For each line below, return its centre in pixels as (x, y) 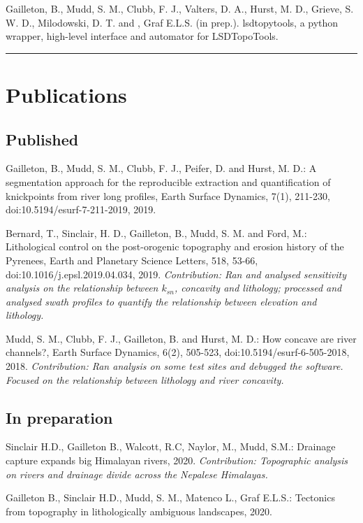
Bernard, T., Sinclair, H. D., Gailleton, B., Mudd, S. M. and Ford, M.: (156, 232)
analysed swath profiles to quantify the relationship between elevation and (161, 301)
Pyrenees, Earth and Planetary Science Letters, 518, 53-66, (132, 260)
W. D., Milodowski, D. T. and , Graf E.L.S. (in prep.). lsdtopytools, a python (172, 22)
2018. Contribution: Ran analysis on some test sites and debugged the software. (175, 366)
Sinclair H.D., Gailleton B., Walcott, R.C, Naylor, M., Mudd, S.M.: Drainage (171, 446)
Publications (66, 94)
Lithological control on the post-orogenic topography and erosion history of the (175, 246)
